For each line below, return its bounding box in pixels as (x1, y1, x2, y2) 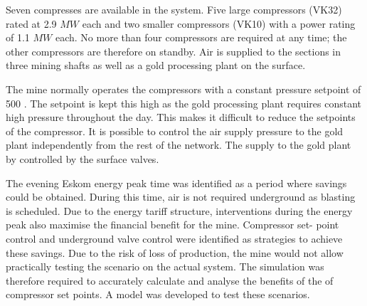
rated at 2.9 (6, 16, 57, 31)
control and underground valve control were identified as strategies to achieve (6, 231, 343, 246)
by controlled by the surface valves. (6, 151, 159, 166)
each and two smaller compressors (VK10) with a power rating (82, 16, 356, 31)
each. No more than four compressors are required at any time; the (55, 30, 347, 45)
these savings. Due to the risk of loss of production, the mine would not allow (6, 245, 344, 260)
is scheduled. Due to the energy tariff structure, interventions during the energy (6, 203, 353, 218)
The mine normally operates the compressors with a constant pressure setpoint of (6, 81, 361, 96)
